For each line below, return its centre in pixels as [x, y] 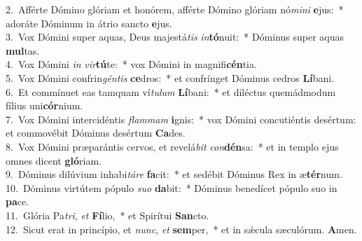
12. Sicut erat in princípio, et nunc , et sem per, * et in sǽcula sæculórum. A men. [181, 229]
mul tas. [23, 50]
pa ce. [18, 201]
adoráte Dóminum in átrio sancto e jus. [89, 23]
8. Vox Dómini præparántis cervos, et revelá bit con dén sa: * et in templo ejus [172, 146]
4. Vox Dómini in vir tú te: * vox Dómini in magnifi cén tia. [131, 64]
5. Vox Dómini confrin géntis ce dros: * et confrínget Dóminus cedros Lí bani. [170, 77]
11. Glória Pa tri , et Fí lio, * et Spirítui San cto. [107, 215]
